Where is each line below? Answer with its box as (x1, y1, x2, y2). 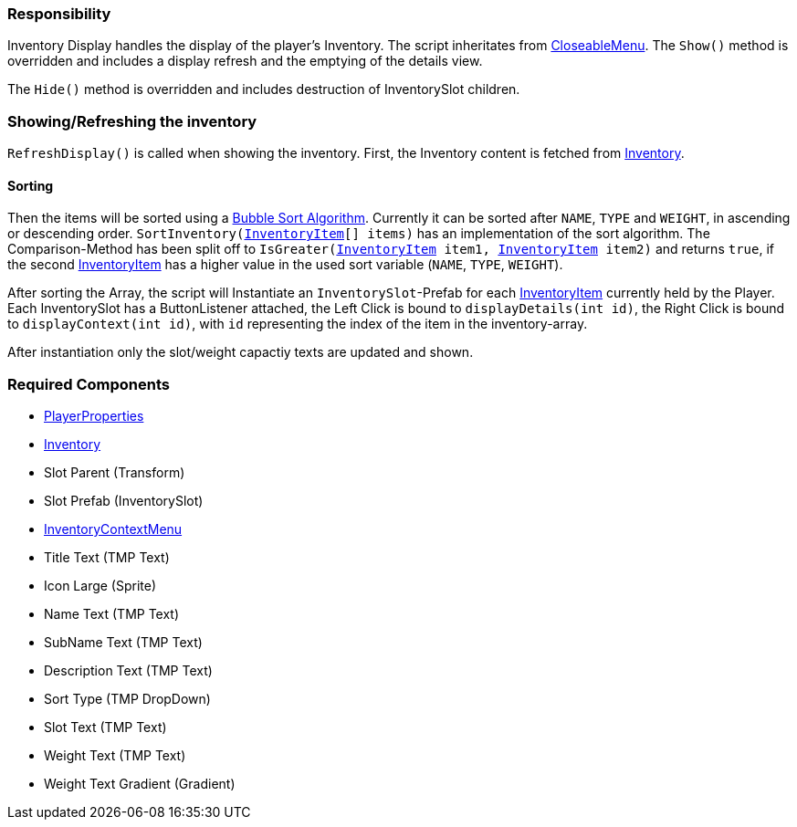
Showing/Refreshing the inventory (7, 111, 257, 131)
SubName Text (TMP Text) (44, 634, 203, 651)
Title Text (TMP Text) (44, 550, 170, 566)
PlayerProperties (44, 408, 144, 424)
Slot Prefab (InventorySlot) (44, 493, 204, 509)
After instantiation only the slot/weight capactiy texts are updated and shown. (7, 344, 474, 361)
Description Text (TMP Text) (44, 663, 213, 679)
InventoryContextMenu (44, 521, 183, 538)
